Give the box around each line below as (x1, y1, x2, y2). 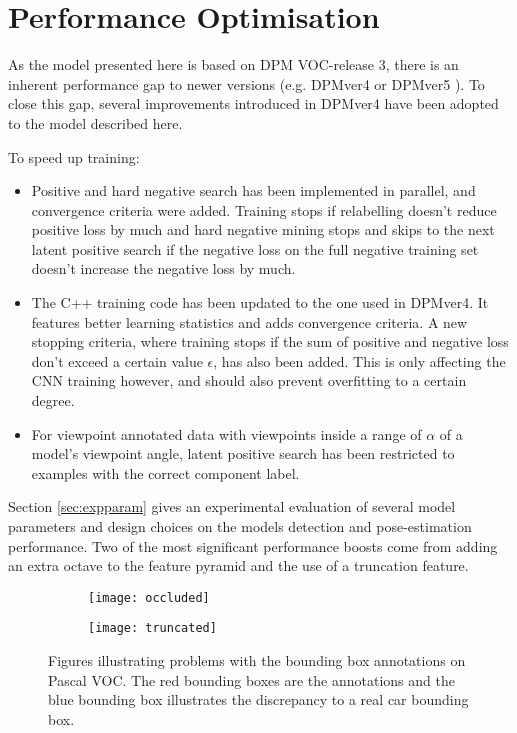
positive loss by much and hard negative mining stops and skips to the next (31, 219, 495, 240)
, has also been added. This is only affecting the (213, 350, 506, 371)
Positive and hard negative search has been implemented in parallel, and (31, 180, 476, 201)
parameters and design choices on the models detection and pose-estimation (8, 516, 472, 536)
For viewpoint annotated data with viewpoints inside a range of (31, 423, 422, 444)
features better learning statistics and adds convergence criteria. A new (31, 311, 468, 332)
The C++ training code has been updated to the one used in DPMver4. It (31, 292, 489, 313)
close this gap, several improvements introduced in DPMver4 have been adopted (8, 93, 499, 114)
